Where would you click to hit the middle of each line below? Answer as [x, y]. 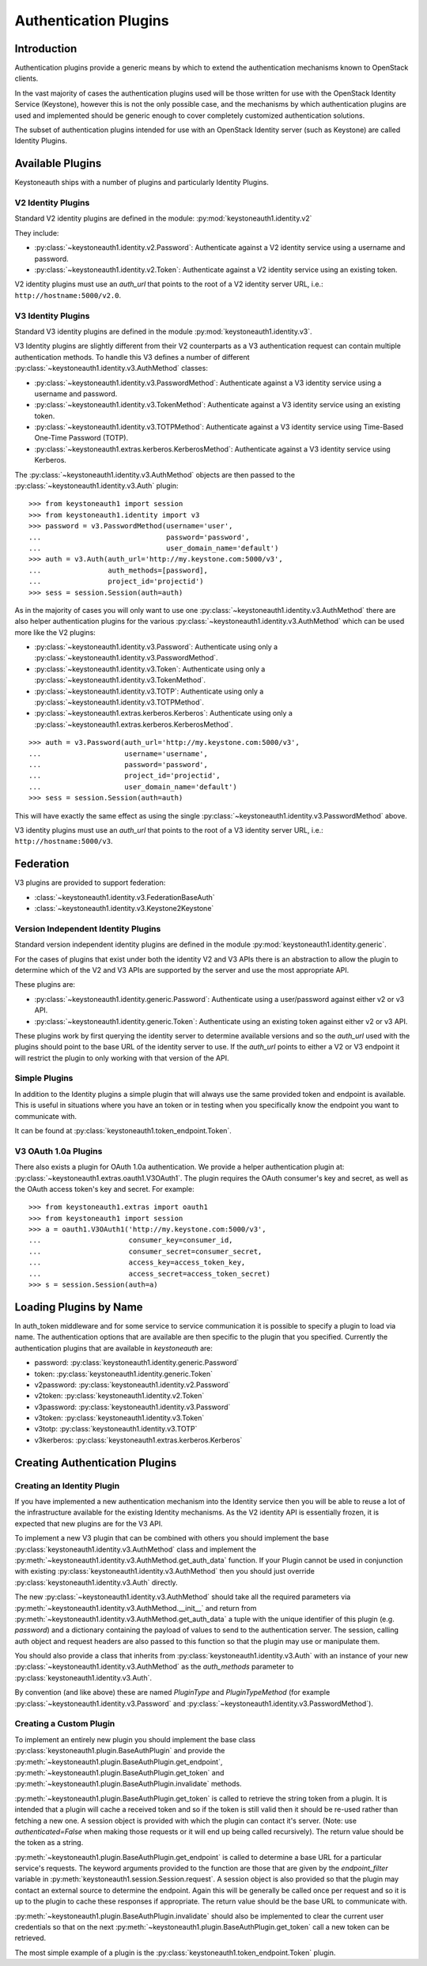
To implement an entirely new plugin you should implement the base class [135, 1739]
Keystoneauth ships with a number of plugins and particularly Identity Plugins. [142, 183]
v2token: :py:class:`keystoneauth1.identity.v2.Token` [119, 1396]
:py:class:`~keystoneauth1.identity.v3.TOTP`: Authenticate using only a [149, 691]
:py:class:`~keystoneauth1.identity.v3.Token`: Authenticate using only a [150, 669]
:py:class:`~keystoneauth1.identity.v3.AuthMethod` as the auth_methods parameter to [154, 1667]
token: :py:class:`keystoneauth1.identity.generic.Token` [124, 1374]
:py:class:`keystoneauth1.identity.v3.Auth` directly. [96, 1582]
